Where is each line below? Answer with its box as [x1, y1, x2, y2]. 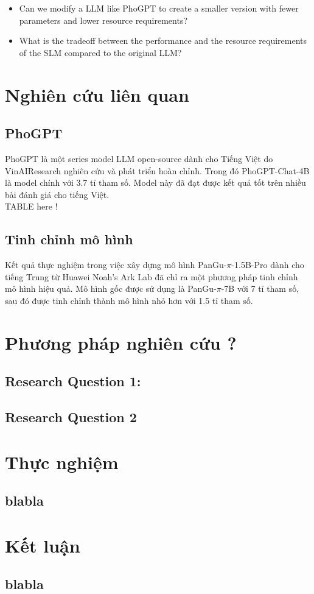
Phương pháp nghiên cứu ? [5, 330, 237, 355]
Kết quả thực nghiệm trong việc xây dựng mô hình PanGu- [5, 258, 227, 271]
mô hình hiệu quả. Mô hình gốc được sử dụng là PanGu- [5, 282, 217, 295]
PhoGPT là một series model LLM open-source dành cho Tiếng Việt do [5, 152, 273, 164]
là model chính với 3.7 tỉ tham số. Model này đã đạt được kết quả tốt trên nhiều [5, 176, 306, 189]
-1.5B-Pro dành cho [231, 258, 304, 271]
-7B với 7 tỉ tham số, [221, 282, 299, 295]
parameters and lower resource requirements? [19, 13, 187, 26]
